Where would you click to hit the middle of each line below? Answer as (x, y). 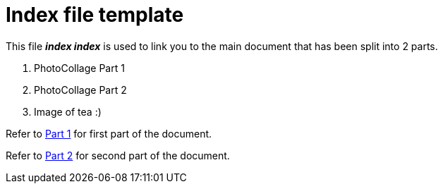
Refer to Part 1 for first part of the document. (109, 133)
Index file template (95, 15)
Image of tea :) (68, 111)
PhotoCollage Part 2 (80, 90)
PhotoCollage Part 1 (79, 68)
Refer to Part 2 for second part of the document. (118, 155)
